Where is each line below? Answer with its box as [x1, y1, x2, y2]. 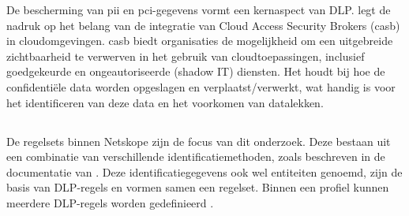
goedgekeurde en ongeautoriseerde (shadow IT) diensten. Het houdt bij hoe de [6, 63, 385, 80]
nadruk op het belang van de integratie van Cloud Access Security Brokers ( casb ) [6, 17, 400, 33]
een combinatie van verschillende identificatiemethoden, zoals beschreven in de [6, 148, 385, 165]
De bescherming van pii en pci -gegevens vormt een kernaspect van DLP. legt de [6, 2, 391, 17]
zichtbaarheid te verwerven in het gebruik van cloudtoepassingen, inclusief [6, 47, 365, 64]
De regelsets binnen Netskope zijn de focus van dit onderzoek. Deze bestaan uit [6, 132, 391, 149]
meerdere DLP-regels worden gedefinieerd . [6, 194, 214, 210]
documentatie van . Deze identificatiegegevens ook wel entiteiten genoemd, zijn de [6, 163, 403, 180]
